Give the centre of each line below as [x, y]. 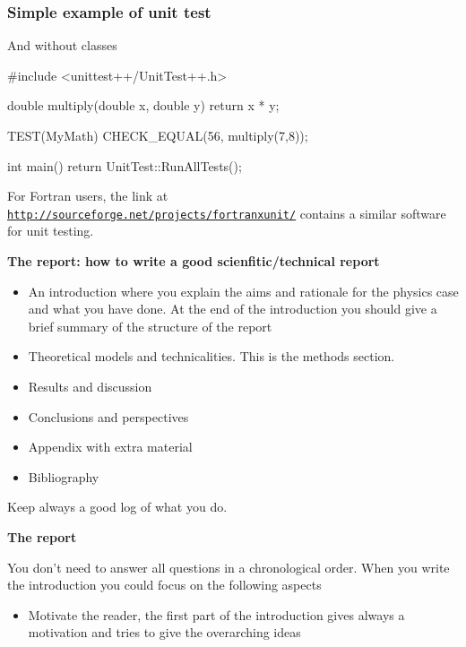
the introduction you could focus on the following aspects [164, 585]
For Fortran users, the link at [88, 196]
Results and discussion [90, 386]
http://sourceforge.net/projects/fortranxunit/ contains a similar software [227, 213]
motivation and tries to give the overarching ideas [164, 632]
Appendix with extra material [110, 447]
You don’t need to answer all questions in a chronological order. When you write [229, 567]
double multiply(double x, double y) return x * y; [143, 105]
